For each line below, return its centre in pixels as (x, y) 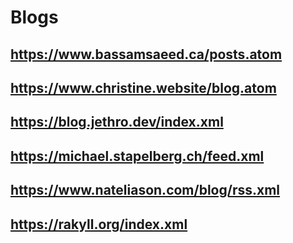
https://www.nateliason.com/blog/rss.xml (145, 190)
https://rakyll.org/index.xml (99, 224)
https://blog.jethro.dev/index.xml (117, 122)
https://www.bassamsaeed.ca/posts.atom (146, 54)
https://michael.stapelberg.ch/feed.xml (137, 156)
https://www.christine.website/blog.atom (143, 87)
